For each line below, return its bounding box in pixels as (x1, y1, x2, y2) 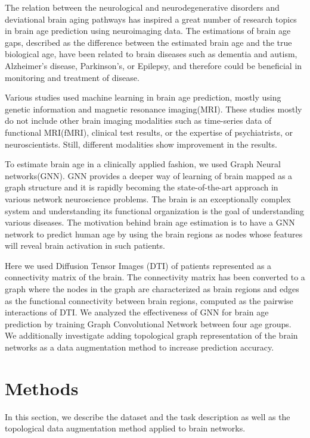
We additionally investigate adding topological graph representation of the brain (5, 329, 298, 342)
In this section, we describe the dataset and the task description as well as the (5, 410, 290, 423)
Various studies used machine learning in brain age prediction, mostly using (5, 91, 281, 104)
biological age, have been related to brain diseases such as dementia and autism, (5, 48, 297, 60)
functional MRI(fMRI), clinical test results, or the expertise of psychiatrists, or (5, 126, 293, 138)
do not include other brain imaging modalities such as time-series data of (5, 114, 272, 127)
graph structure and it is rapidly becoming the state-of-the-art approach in (5, 181, 278, 193)
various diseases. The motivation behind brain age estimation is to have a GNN (5, 216, 295, 229)
